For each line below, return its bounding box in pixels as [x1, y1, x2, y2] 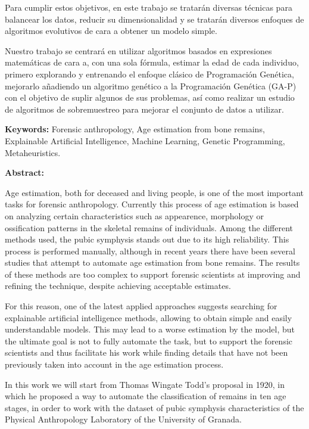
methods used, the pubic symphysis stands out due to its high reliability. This [5, 233, 289, 245]
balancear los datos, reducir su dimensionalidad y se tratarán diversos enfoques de [5, 13, 304, 25]
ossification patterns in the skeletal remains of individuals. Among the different [5, 221, 293, 234]
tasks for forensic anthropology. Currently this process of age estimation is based [5, 198, 299, 210]
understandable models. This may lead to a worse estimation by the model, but [5, 323, 295, 335]
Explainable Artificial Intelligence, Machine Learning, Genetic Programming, [5, 134, 285, 147]
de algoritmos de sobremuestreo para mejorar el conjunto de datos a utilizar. [5, 102, 284, 115]
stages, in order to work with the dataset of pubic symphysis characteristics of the [5, 401, 304, 414]
